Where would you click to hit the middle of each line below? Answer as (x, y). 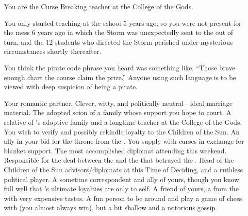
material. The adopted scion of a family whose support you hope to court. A (118, 112)
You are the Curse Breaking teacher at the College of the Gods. (99, 6)
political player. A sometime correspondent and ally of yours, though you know (122, 179)
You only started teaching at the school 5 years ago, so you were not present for (123, 23)
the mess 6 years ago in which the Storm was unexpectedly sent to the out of (119, 32)
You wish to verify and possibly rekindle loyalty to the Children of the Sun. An (122, 131)
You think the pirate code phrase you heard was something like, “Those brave (120, 67)
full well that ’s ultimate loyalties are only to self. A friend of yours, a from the (121, 189)
